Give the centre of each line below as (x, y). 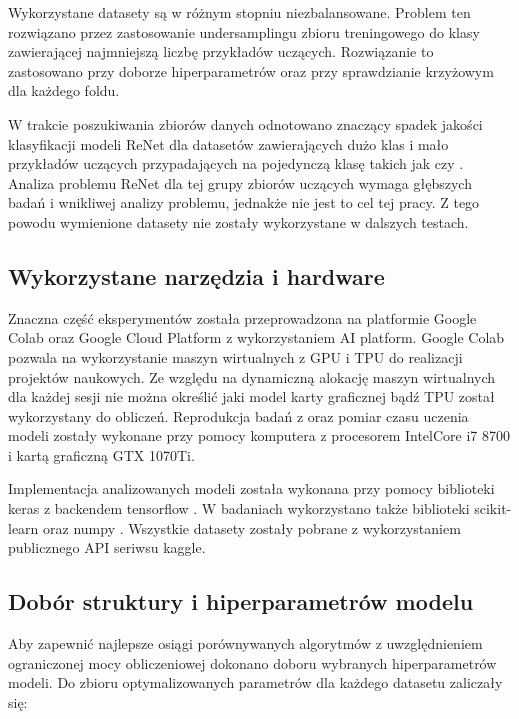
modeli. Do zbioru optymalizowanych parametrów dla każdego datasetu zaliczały (255, 682)
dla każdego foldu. (64, 90)
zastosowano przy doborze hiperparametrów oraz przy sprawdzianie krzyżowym (251, 70)
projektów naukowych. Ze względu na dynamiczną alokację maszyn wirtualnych (252, 376)
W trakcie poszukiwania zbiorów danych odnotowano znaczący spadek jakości (245, 123)
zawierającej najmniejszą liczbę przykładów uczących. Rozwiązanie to (221, 51)
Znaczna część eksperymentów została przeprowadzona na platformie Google (242, 317)
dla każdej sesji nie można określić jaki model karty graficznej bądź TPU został (251, 396)
